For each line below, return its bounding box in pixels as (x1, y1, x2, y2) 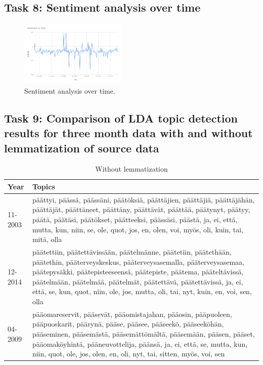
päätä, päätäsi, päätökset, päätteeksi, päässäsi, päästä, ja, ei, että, (32, 214, 238, 224)
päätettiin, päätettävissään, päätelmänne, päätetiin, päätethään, (32, 247, 232, 257)
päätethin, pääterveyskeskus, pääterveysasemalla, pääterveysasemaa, (32, 256, 244, 267)
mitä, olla (32, 234, 62, 245)
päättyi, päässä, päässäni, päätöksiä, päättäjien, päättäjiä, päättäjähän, (32, 194, 255, 205)
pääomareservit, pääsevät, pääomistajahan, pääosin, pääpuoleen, (32, 308, 232, 319)
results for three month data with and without (4, 125, 253, 141)
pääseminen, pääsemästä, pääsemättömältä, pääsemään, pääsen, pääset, (32, 329, 255, 339)
